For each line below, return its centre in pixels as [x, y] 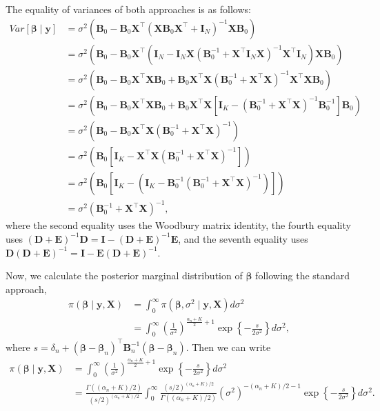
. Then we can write [228, 347]
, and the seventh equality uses [243, 238]
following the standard [303, 275]
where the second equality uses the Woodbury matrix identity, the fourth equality [178, 225]
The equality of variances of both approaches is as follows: [128, 9]
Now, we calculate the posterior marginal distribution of [124, 275]
